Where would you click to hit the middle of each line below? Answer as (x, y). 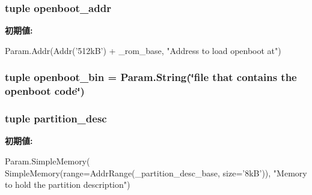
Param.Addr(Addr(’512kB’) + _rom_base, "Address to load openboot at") (143, 50)
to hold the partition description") (68, 184)
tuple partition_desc (56, 118)
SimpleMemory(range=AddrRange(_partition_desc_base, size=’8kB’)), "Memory (156, 172)
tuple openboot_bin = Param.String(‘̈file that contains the (151, 77)
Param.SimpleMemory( (47, 160)
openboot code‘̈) (45, 91)
